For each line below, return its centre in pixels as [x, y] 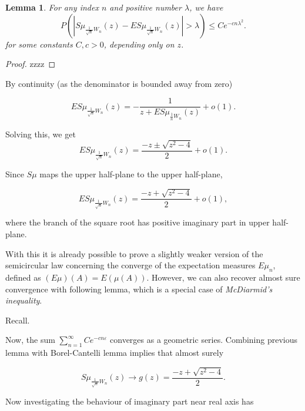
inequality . [24, 300]
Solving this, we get [41, 134]
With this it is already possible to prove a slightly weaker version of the [134, 253]
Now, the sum [30, 340]
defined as [23, 277]
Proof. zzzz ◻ [31, 64]
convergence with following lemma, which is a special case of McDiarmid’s [139, 289]
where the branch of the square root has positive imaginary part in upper [138, 222]
